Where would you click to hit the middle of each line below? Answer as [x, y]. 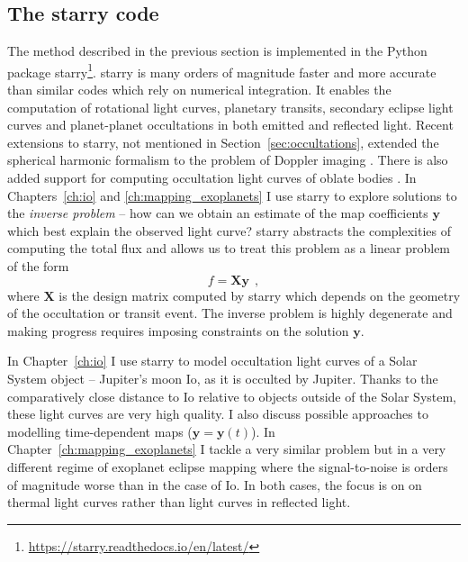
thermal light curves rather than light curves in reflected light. [179, 502]
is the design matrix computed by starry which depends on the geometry [260, 295]
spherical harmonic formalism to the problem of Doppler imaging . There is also [228, 160]
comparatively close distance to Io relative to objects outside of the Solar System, [232, 396]
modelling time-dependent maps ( [100, 431]
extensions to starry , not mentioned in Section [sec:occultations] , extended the [223, 142]
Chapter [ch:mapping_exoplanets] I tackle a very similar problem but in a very [227, 449]
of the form [38, 265]
